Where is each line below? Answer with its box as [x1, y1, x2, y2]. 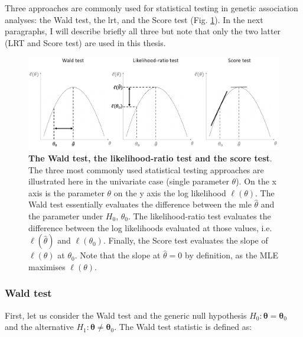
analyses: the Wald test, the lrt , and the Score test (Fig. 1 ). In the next [5, 13, 263, 25]
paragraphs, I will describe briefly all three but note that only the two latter [5, 25, 281, 37]
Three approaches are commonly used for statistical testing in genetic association [5, 2, 298, 14]
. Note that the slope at [74, 249, 161, 261]
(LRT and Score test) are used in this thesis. [5, 36, 166, 48]
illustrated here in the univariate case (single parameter [28, 175, 229, 187]
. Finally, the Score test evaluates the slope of [103, 234, 268, 247]
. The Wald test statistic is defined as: [114, 320, 252, 333]
